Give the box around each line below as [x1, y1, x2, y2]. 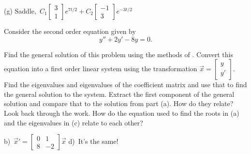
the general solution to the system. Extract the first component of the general [4, 89, 235, 99]
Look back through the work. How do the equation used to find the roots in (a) [4, 108, 239, 118]
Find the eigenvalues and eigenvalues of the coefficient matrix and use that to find [4, 79, 247, 90]
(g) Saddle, [4, 6, 36, 15]
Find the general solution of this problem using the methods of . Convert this [4, 49, 233, 59]
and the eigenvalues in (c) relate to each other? [4, 117, 143, 127]
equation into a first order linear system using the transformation [4, 63, 197, 74]
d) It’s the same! [68, 136, 118, 146]
